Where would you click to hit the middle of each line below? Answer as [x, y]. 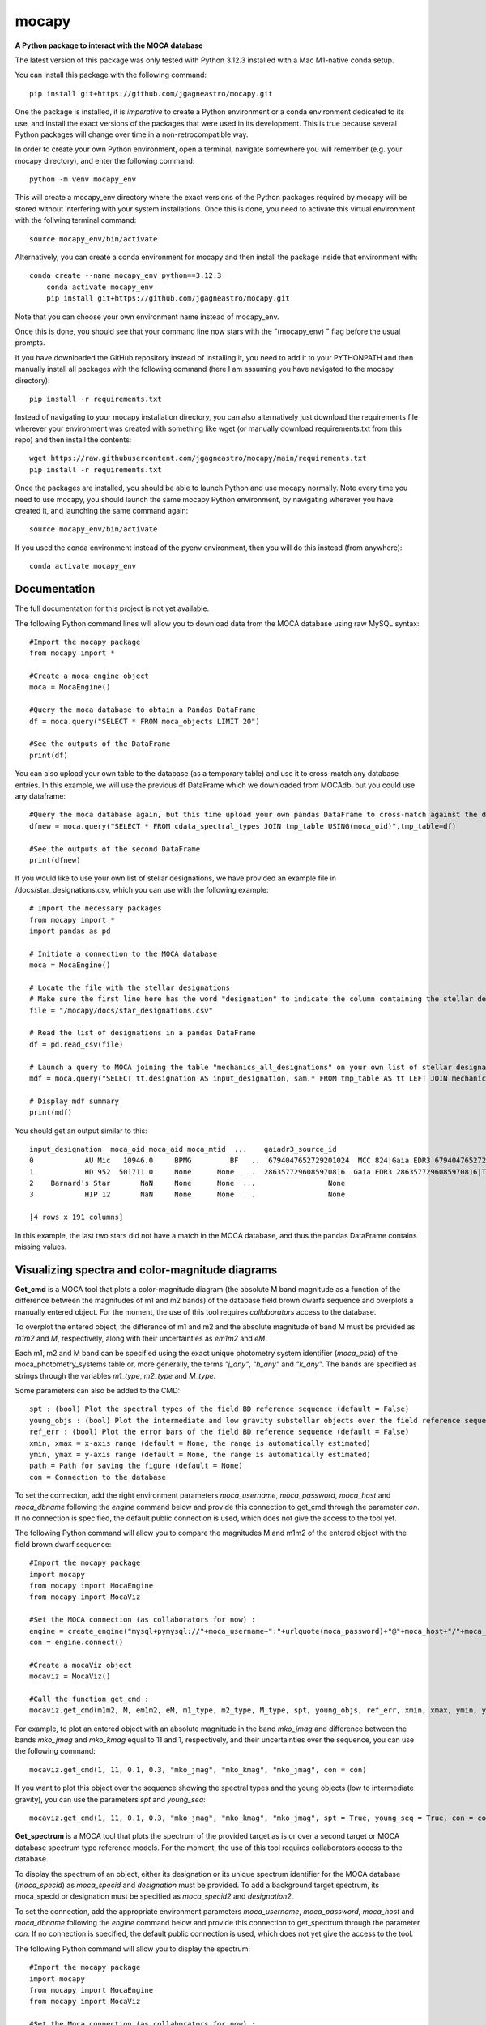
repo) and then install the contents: [73, 440]
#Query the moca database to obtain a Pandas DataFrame [143, 710]
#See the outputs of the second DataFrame [115, 849]
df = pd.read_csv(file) [77, 1044]
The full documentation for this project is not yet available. [112, 608]
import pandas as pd [70, 931]
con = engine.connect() [77, 1642]
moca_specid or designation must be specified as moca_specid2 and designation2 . [154, 1896]
